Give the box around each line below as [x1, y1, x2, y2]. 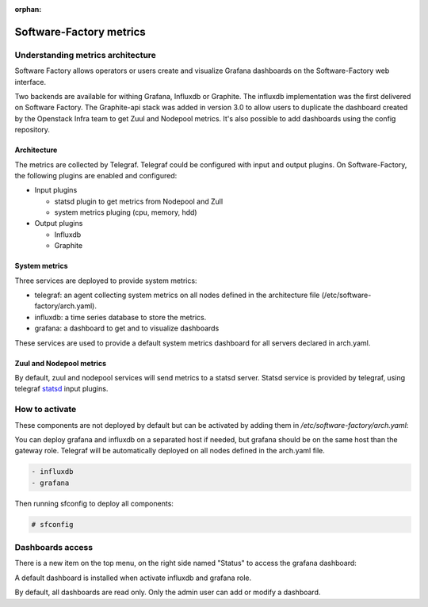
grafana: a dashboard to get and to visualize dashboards [34, 323, 220, 333]
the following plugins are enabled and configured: [14, 170, 178, 180]
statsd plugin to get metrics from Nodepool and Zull [54, 197, 224, 206]
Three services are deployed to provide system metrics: [14, 276, 197, 285]
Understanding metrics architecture [14, 49, 156, 60]
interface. [14, 77, 47, 86]
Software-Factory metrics [14, 25, 146, 39]
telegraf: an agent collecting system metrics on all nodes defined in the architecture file [34, 290, 320, 300]
